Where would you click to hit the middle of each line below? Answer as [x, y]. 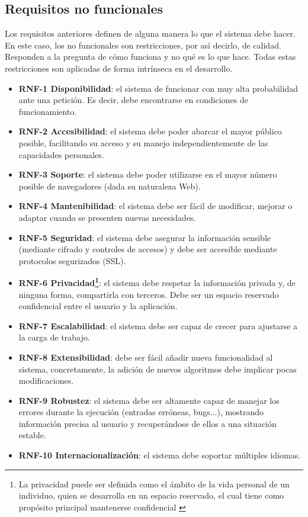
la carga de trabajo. [54, 337]
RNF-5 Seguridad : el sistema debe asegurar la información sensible [145, 237]
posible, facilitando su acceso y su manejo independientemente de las [143, 142]
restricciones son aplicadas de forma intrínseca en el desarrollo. [119, 68]
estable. [32, 435]
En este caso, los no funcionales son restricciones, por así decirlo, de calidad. [143, 45]
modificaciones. [46, 380]
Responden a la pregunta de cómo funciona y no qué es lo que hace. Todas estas [150, 57]
